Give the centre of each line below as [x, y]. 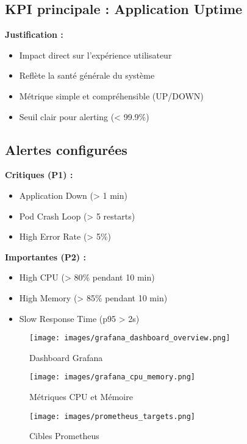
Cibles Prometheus [64, 436]
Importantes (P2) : [45, 256]
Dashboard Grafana [66, 357]
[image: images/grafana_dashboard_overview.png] [130, 338]
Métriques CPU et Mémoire [81, 397]
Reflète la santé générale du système [87, 75]
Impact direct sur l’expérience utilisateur [95, 55]
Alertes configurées [66, 149]
